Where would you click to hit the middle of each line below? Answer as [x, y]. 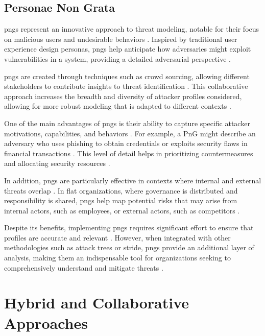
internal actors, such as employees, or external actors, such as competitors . [122, 210]
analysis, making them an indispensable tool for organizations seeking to [117, 258]
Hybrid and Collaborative [97, 303]
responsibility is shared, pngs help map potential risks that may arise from [121, 200]
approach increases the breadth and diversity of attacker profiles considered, [123, 96]
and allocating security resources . [57, 163]
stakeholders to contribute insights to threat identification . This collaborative [126, 86]
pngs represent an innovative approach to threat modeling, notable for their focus [132, 29]
